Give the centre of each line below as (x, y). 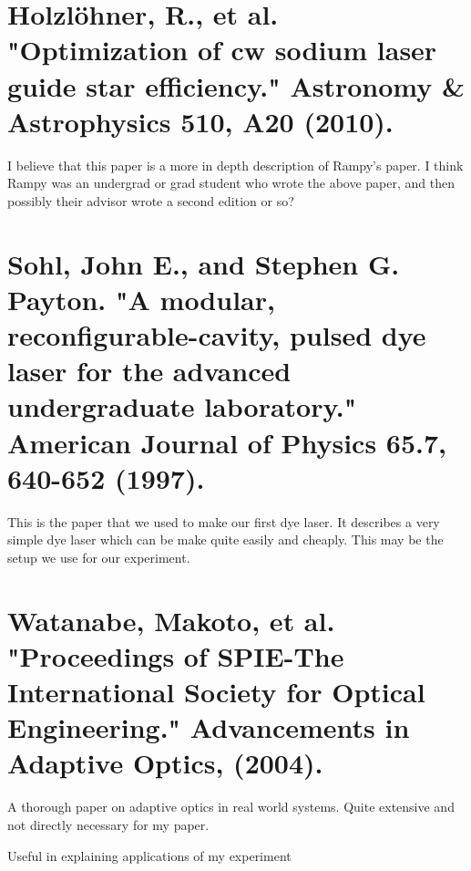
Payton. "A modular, (141, 299)
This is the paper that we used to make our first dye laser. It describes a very (224, 521)
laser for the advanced (149, 371)
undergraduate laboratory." (182, 406)
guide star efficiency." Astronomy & (236, 85)
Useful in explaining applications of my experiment (149, 855)
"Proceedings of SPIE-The (176, 655)
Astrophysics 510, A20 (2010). (200, 121)
